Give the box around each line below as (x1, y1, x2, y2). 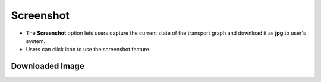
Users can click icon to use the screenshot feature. (26, 46, 151, 53)
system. (26, 37, 46, 44)
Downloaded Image (11, 61, 84, 71)
